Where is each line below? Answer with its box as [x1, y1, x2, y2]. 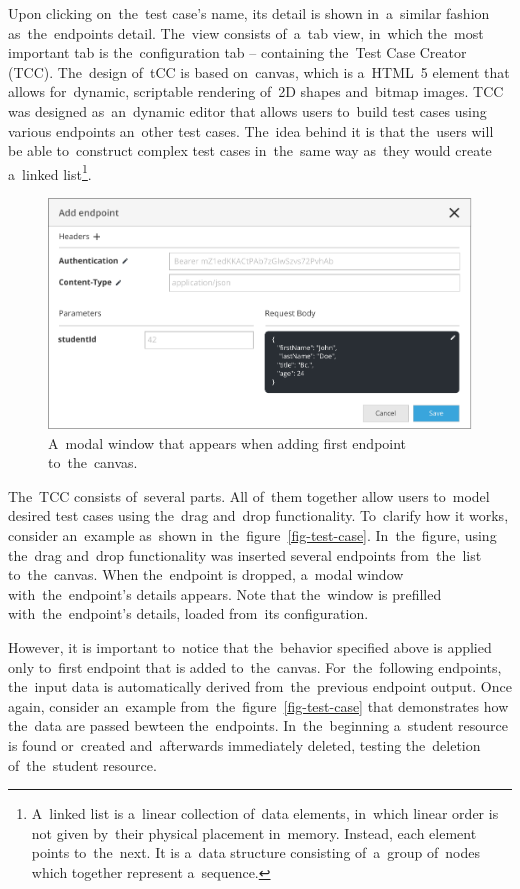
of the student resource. [8, 754, 157, 775]
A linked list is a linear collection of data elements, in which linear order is [31, 803, 499, 824]
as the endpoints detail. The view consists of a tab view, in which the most [8, 22, 484, 43]
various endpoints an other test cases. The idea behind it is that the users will [8, 120, 494, 141]
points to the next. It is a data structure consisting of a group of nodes [31, 842, 481, 863]
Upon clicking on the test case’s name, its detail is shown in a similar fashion [8, 3, 490, 23]
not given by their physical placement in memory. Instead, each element [31, 822, 477, 843]
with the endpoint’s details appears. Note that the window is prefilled [8, 583, 442, 604]
